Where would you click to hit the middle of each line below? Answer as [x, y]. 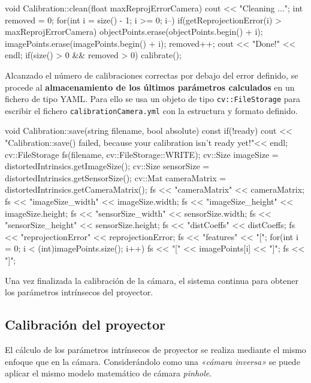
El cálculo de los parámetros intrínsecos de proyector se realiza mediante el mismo [155, 349]
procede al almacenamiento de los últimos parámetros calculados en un [150, 87]
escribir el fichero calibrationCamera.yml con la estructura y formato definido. [151, 110]
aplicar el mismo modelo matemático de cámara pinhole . [108, 373]
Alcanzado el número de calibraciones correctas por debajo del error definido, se [152, 75]
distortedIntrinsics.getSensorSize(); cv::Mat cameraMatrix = [116, 177]
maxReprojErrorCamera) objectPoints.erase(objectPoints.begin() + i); [134, 32]
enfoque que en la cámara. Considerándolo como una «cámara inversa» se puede [153, 361]
